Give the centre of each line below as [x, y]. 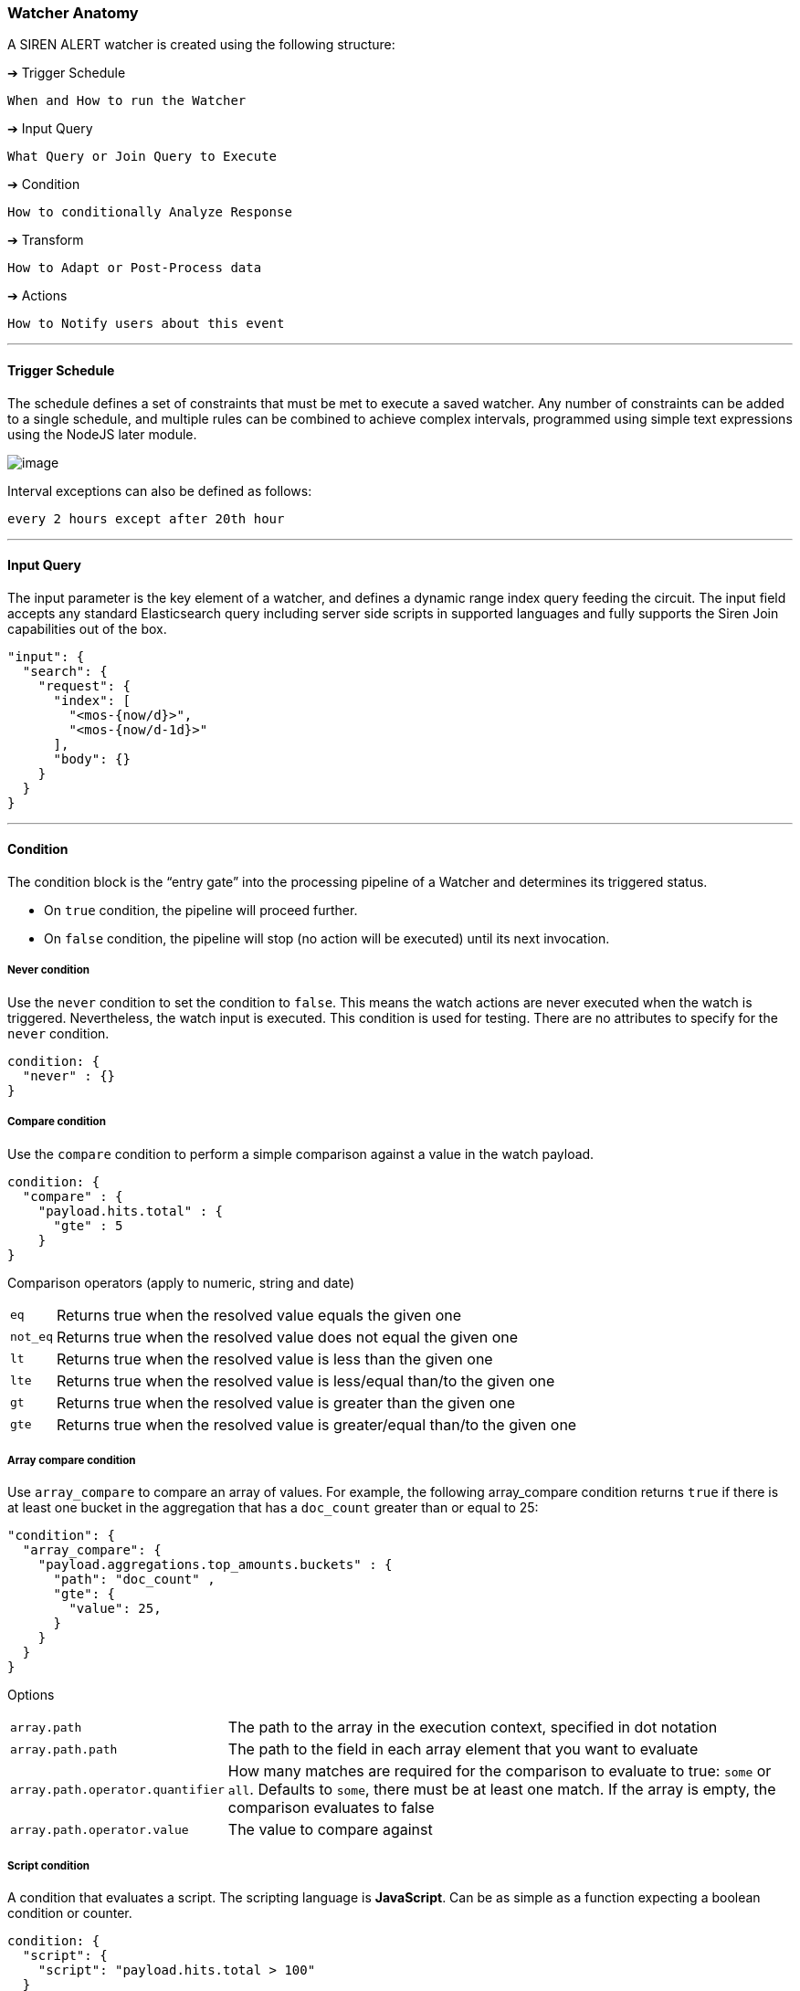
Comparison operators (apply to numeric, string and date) [181, 1282]
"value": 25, [115, 1609]
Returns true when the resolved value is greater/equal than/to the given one [316, 1424]
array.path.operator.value [100, 1829]
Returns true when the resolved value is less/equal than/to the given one [305, 1380]
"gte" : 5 [88, 1225]
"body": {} [92, 758]
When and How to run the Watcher [127, 101]
